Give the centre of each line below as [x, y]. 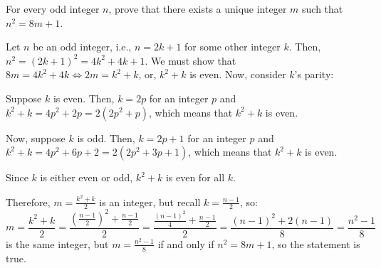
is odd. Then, [106, 138]
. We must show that [190, 60]
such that [323, 9]
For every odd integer [53, 9]
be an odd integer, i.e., [82, 47]
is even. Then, [84, 98]
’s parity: [314, 74]
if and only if [186, 243]
